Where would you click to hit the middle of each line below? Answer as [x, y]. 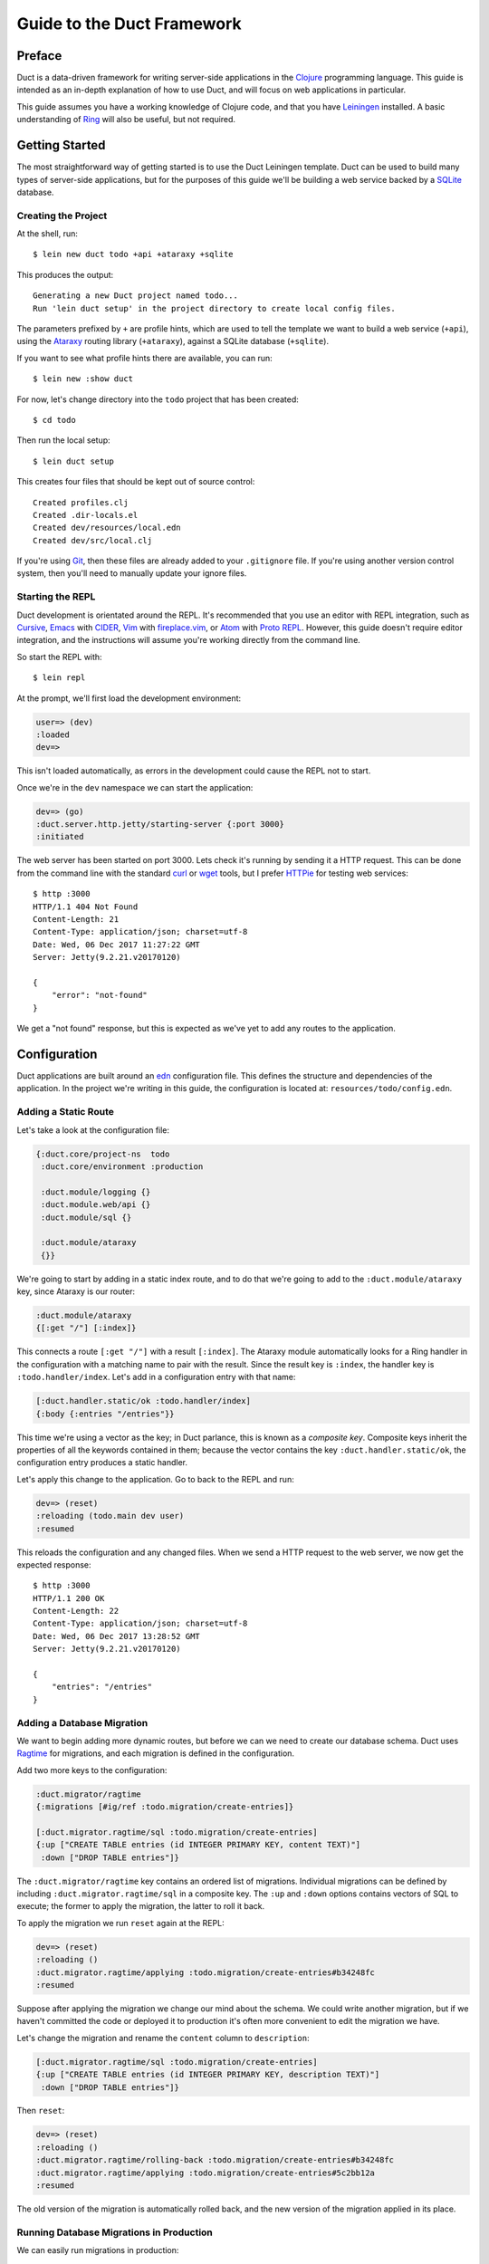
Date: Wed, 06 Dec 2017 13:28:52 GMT [117, 1636]
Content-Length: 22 [76, 1611]
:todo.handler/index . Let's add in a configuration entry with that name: [156, 1377]
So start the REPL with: [60, 657]
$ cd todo [54, 420]
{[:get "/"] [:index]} [86, 1328]
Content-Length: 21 [76, 920]
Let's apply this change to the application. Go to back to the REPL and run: [155, 1479]
